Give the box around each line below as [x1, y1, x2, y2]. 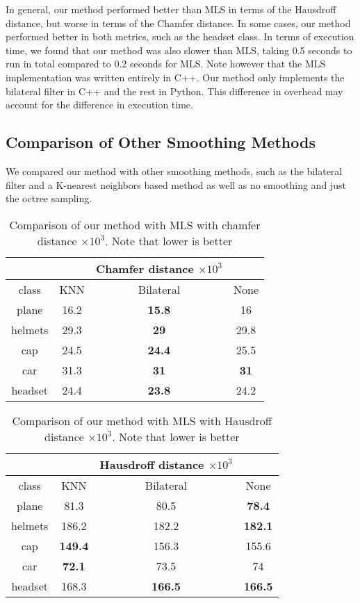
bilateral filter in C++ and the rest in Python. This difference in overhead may [6, 83, 343, 98]
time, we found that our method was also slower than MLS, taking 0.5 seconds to [6, 42, 352, 57]
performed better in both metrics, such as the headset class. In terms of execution [6, 29, 354, 44]
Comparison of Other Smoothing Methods [6, 131, 316, 153]
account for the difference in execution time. [6, 97, 193, 112]
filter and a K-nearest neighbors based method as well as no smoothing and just [6, 177, 346, 192]
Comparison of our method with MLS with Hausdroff [12, 412, 272, 429]
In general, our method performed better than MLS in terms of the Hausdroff [6, 2, 336, 16]
